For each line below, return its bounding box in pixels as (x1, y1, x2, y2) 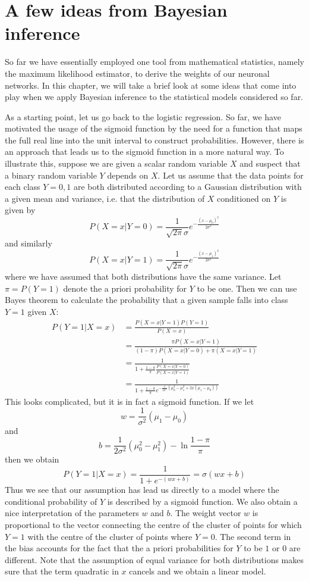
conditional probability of (5, 495, 97, 507)
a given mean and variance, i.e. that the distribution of (5, 192, 205, 204)
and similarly (5, 237, 52, 249)
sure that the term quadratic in (5, 565, 119, 577)
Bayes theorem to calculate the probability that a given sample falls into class (5, 293, 288, 306)
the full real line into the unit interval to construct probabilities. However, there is (5, 133, 304, 146)
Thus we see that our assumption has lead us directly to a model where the (5, 483, 279, 496)
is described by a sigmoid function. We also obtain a (107, 495, 298, 507)
